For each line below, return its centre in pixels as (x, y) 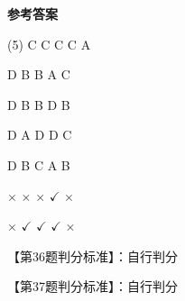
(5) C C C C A (49, 44)
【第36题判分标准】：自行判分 (92, 255)
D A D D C (40, 135)
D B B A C (39, 74)
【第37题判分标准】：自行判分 (92, 286)
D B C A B (39, 164)
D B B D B (39, 104)
